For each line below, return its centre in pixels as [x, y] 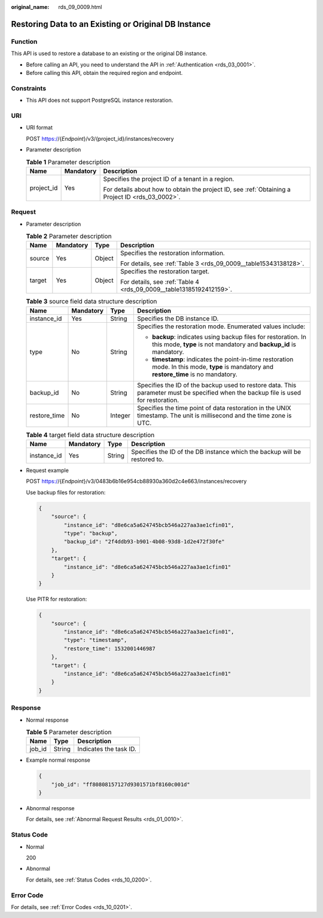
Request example [47, 471]
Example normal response [58, 760]
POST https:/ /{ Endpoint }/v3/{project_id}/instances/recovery [100, 138]
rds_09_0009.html [80, 7]
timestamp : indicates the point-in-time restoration [223, 359]
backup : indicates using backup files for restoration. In [229, 337]
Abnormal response [50, 808]
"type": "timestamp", [95, 640]
